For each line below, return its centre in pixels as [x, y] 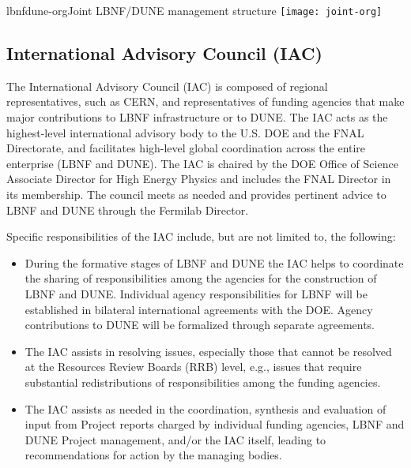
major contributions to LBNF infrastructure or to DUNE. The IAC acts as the [197, 117]
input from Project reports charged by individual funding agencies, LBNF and [215, 424]
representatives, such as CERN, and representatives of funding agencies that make [205, 101]
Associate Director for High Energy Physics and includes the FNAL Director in [199, 179]
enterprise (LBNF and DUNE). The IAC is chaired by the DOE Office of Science [202, 163]
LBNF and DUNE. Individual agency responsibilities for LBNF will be [196, 293]
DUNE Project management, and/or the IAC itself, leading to [175, 439]
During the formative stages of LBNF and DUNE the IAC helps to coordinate [214, 262]
